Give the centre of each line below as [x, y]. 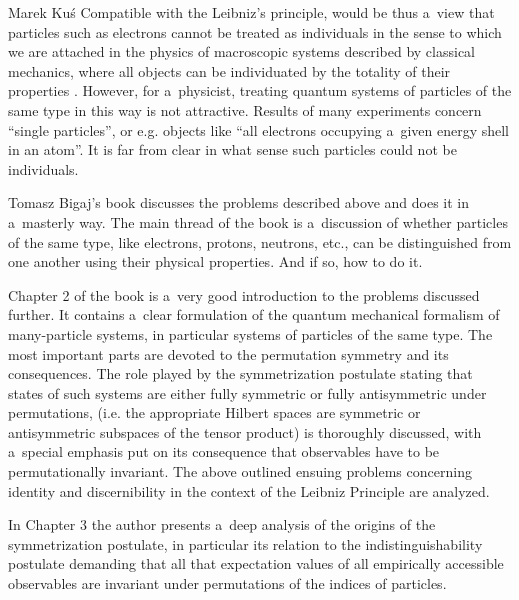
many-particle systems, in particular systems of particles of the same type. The [250, 333]
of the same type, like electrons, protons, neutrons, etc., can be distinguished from [260, 241]
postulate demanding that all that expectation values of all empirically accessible [256, 563]
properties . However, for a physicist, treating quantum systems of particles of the [260, 90]
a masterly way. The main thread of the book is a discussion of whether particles [258, 221]
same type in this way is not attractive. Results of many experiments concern [245, 109]
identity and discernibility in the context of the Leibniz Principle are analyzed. [249, 490]
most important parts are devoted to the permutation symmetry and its [228, 353]
